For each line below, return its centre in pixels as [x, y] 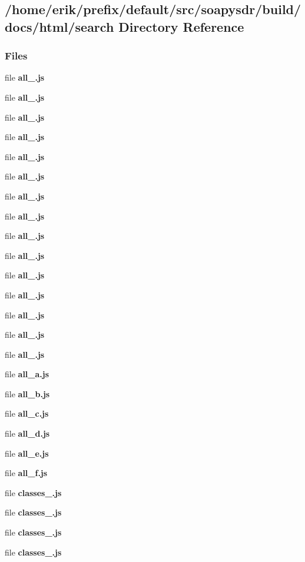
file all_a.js [27, 374]
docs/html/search [59, 26]
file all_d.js [27, 433]
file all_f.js [26, 473]
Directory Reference [181, 26]
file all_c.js [27, 413]
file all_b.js [27, 393]
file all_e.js [27, 453]
